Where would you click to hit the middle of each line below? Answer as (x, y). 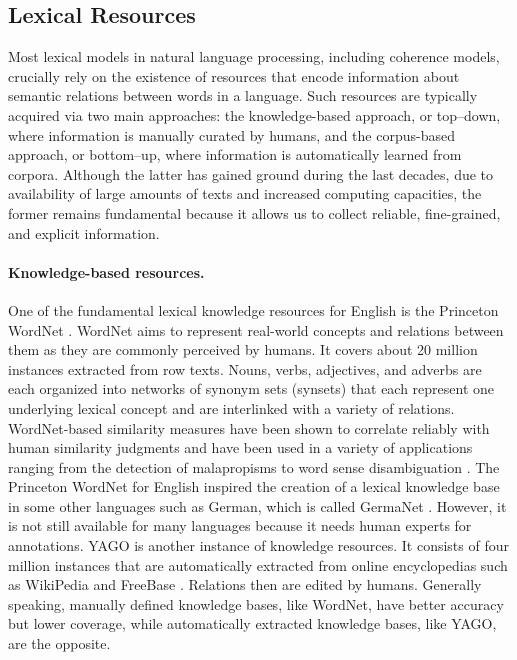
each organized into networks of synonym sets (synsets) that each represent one (251, 388)
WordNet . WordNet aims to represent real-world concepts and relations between (256, 329)
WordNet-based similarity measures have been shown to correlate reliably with (249, 427)
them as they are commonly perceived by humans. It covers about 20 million (243, 349)
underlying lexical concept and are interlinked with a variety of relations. (231, 407)
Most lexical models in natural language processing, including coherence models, (254, 56)
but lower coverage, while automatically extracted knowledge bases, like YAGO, (252, 623)
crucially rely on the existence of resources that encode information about (234, 75)
